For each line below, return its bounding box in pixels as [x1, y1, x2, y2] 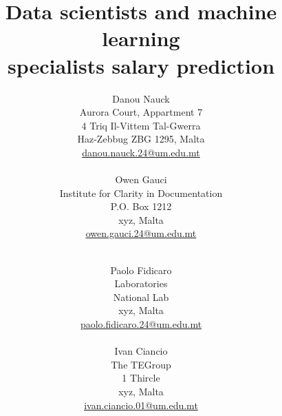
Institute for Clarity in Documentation [59, 185, 223, 200]
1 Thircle [122, 371, 160, 385]
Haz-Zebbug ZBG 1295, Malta [77, 132, 205, 146]
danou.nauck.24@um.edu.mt [82, 145, 200, 159]
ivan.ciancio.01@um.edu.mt [84, 397, 198, 412]
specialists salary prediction [7, 51, 275, 79]
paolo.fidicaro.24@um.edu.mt [80, 317, 202, 331]
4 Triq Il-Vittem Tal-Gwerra [81, 118, 201, 132]
